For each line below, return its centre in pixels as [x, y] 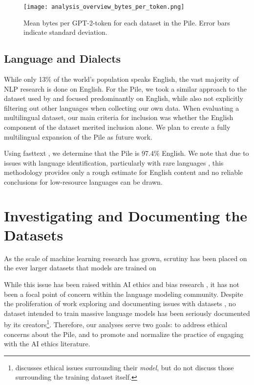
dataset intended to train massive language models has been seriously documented [127, 313]
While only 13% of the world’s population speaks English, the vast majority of [121, 79]
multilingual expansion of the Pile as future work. [78, 136]
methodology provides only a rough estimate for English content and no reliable [124, 172]
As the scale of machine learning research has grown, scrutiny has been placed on [126, 258]
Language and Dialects [63, 59]
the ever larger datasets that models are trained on [80, 268]
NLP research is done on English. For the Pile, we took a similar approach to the [125, 88]
